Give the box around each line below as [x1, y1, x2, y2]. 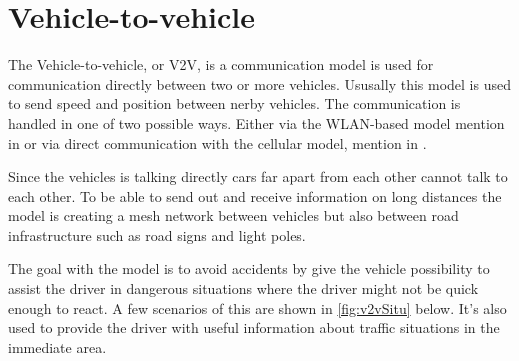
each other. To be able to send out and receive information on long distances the [8, 185, 502, 206]
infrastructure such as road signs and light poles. [8, 224, 306, 245]
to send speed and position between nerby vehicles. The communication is [8, 93, 461, 114]
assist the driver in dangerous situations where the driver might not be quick [8, 278, 479, 299]
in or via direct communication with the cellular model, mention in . [8, 132, 427, 153]
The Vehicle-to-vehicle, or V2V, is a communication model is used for [8, 54, 434, 75]
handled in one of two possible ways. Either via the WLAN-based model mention [8, 112, 505, 133]
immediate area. [8, 336, 107, 357]
